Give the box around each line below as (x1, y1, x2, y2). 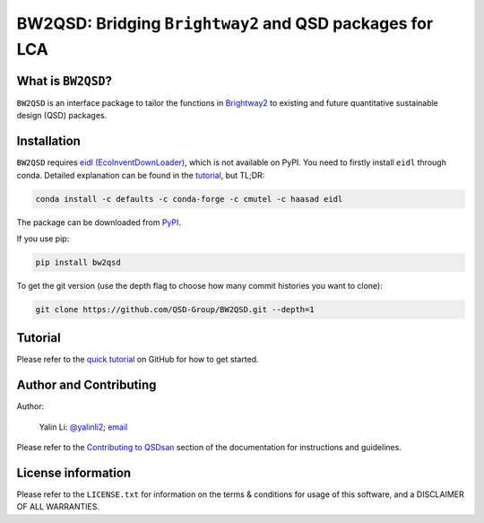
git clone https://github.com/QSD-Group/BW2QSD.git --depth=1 (35, 304, 315, 314)
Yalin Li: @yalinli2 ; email (39, 422, 128, 432)
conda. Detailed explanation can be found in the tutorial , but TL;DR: (16, 170, 265, 180)
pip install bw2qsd (35, 257, 121, 267)
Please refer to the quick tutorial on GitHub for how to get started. (16, 354, 259, 365)
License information (16, 465, 132, 480)
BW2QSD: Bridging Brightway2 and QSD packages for (16, 13, 434, 33)
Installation (16, 134, 81, 149)
